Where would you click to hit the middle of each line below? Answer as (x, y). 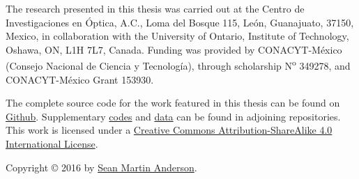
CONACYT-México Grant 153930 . (80, 79)
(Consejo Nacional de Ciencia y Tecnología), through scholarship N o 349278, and (178, 65)
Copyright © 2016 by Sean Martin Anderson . (101, 167)
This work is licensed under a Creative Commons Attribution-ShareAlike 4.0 (169, 130)
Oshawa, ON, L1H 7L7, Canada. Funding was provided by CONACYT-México (174, 49)
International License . (52, 143)
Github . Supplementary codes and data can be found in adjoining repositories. (173, 116)
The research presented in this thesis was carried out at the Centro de (155, 8)
